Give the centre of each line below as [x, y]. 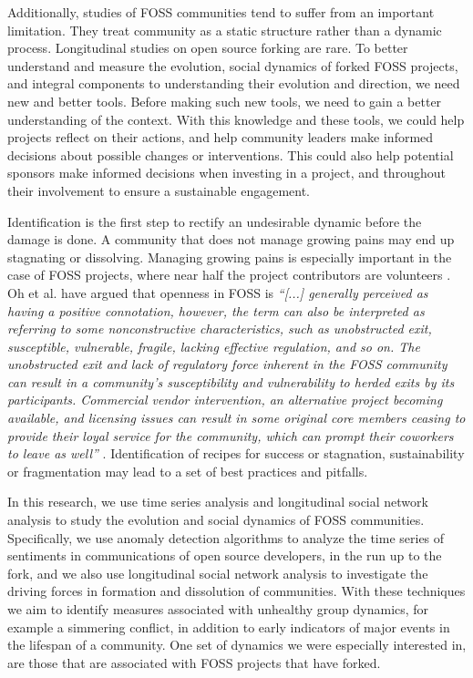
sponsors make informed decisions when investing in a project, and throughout [226, 173]
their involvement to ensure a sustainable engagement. [159, 190]
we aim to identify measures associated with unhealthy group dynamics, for [218, 609]
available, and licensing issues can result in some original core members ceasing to [236, 418]
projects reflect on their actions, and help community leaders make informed [221, 137]
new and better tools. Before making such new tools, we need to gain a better [225, 101]
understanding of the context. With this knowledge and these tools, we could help [236, 119]
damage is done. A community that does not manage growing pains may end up [231, 239]
